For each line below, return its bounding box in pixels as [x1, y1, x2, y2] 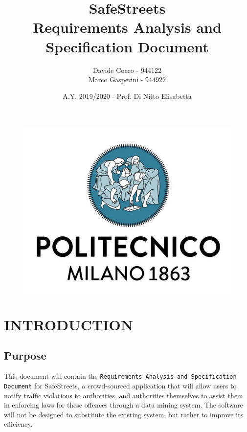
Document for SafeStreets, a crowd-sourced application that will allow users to [4, 380, 237, 390]
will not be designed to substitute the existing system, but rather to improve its [4, 409, 244, 419]
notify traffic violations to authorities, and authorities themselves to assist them [4, 390, 243, 400]
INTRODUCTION [4, 314, 134, 334]
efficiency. [4, 419, 33, 429]
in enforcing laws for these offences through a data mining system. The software [4, 400, 244, 410]
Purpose [4, 348, 46, 363]
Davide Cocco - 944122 [92, 65, 162, 75]
